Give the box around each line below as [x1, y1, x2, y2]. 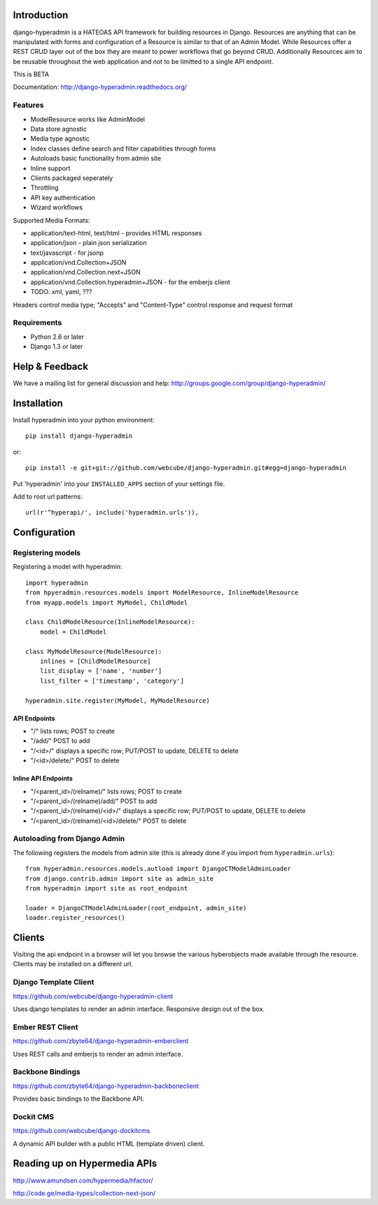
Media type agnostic [30, 134, 90, 143]
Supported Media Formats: [13, 216, 90, 224]
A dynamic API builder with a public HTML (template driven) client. [13, 1139, 205, 1148]
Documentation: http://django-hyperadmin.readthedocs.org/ [13, 83, 188, 91]
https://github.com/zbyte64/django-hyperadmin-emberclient [13, 1037, 189, 1045]
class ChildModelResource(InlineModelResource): [25, 618, 195, 626]
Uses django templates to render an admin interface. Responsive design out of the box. [13, 1005, 265, 1013]
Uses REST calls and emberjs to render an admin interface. [13, 1050, 183, 1058]
